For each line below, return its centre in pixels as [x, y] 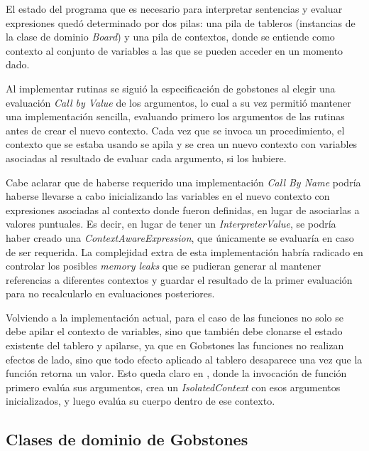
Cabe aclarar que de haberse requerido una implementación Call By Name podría [183, 182]
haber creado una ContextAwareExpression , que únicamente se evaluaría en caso [180, 237]
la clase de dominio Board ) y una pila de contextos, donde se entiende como [170, 37]
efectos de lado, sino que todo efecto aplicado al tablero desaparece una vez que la [184, 359]
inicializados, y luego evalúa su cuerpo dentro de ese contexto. [141, 401]
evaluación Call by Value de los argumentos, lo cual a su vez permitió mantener [178, 102]
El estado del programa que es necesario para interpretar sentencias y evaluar [174, 9]
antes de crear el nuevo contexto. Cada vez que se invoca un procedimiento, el [175, 130]
